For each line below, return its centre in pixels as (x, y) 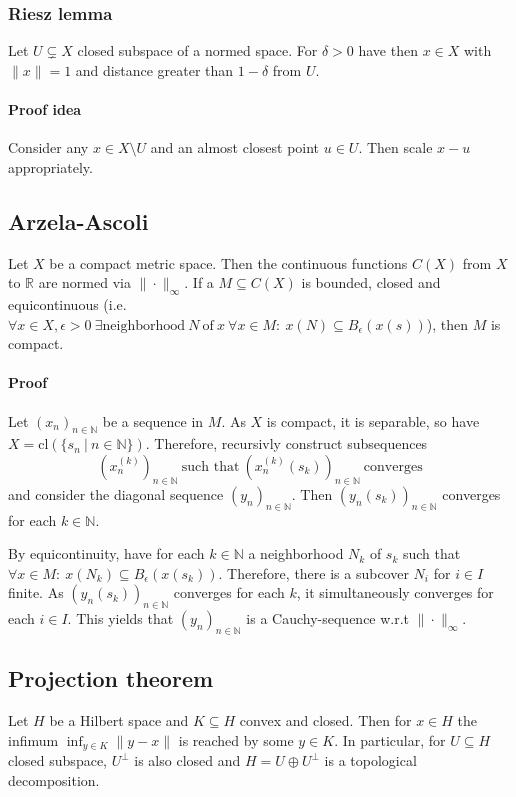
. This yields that (120, 618)
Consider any (48, 147)
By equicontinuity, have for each (106, 553)
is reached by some (236, 739)
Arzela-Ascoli (78, 220)
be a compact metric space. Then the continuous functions (228, 262)
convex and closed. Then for (325, 720)
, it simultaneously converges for (395, 592)
